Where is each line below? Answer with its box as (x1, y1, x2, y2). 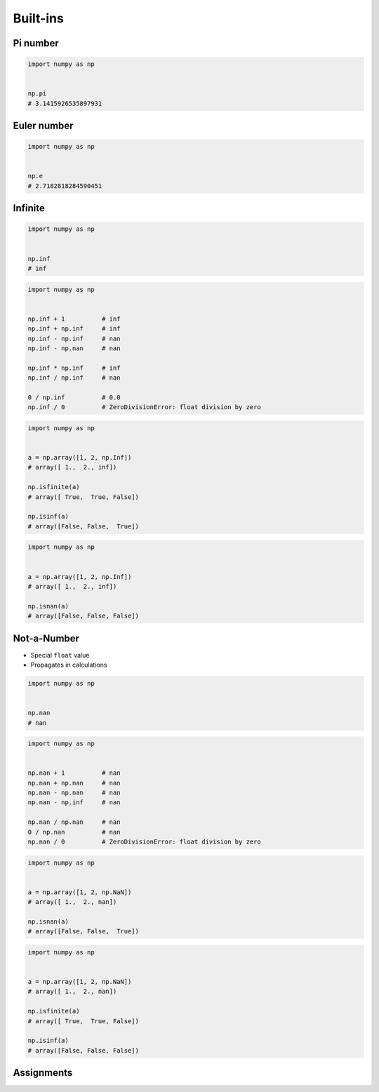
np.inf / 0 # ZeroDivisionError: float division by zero (27, 404, 261, 411)
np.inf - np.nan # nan (27, 344, 121, 352)
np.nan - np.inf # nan (27, 799, 121, 806)
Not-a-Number (13, 632, 80, 644)
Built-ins (13, 11, 65, 26)
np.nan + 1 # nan (27, 769, 121, 777)
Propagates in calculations (30, 660, 107, 669)
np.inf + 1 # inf (27, 314, 121, 323)
